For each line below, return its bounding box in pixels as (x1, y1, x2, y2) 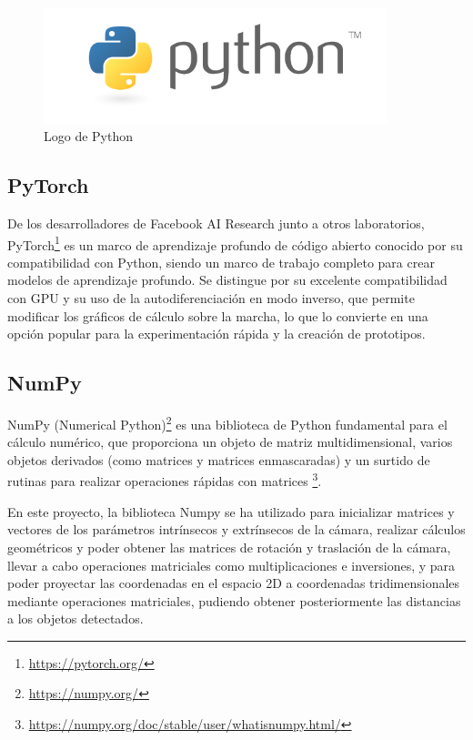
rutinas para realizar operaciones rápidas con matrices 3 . (7, 469, 322, 491)
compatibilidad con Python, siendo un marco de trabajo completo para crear (7, 252, 435, 271)
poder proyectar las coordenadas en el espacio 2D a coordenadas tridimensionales (7, 573, 460, 593)
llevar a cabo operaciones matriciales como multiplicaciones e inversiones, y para (7, 555, 456, 574)
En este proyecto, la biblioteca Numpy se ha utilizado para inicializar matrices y (7, 502, 455, 521)
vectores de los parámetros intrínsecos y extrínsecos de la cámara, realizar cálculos (7, 520, 466, 539)
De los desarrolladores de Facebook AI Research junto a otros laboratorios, (7, 214, 425, 233)
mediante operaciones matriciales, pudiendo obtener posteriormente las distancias (7, 591, 461, 610)
